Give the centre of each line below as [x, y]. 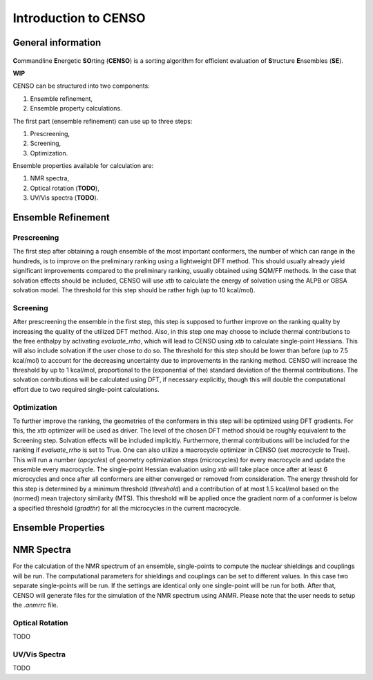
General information [57, 42]
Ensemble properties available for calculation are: [83, 166]
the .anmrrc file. [36, 605]
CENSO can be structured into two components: [81, 86]
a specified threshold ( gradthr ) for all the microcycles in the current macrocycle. [127, 508]
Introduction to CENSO [79, 18]
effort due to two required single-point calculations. [86, 389]
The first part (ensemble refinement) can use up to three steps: [103, 121]
